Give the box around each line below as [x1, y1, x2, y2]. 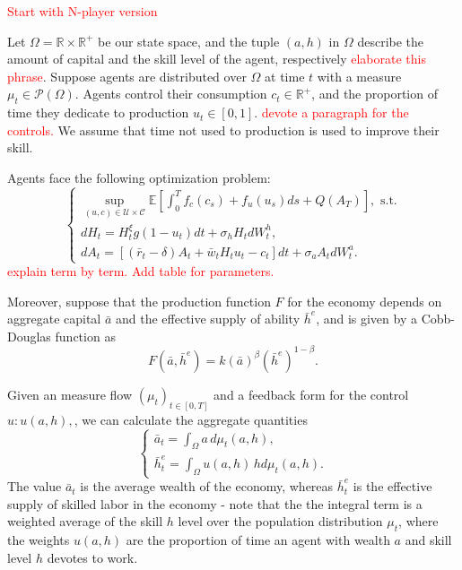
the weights [7, 531, 70, 549]
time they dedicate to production [7, 103, 189, 122]
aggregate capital [7, 309, 101, 328]
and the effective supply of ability [115, 309, 301, 328]
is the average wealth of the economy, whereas [80, 477, 334, 496]
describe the [357, 31, 424, 50]
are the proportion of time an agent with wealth [126, 531, 390, 549]
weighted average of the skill [7, 512, 163, 531]
